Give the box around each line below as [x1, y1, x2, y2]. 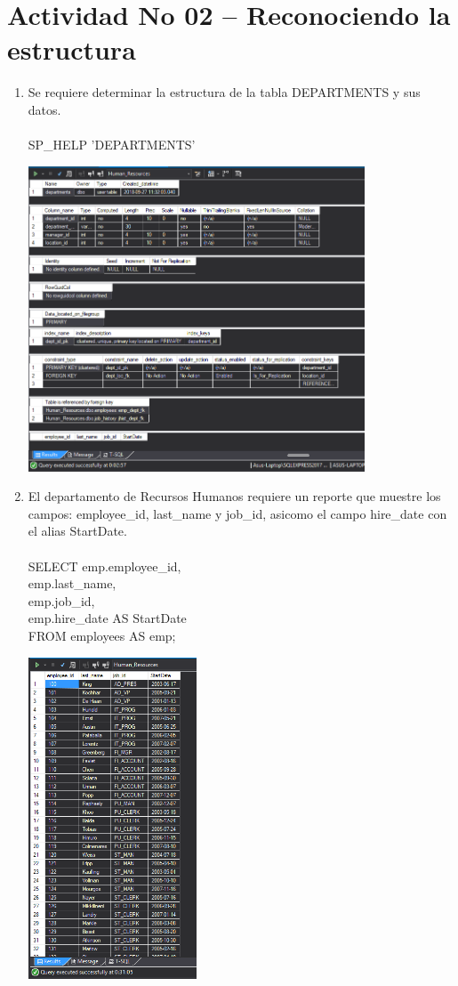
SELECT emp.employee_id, [28, 556, 181, 575]
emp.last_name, [28, 574, 117, 593]
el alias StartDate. [28, 521, 127, 540]
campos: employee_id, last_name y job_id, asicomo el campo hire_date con [28, 504, 447, 522]
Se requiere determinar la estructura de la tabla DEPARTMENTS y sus [28, 83, 421, 101]
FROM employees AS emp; [28, 626, 176, 644]
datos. [28, 100, 61, 118]
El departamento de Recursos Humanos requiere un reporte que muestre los [28, 487, 441, 505]
